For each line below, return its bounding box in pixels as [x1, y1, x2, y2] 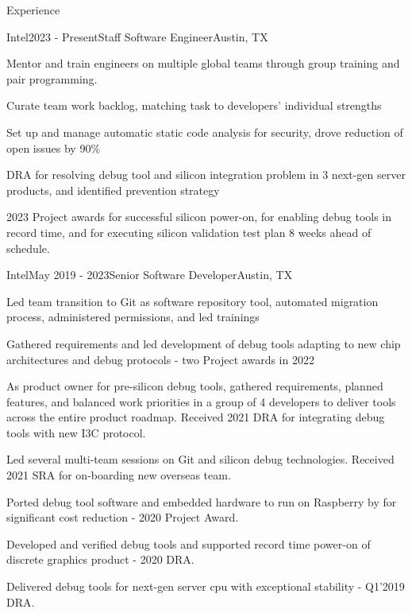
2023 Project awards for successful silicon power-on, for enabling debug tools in [6, 208, 392, 225]
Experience [6, 2, 60, 17]
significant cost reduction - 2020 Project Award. [6, 509, 239, 526]
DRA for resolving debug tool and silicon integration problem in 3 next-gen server [6, 166, 406, 183]
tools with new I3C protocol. [6, 424, 146, 440]
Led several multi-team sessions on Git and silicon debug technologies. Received [6, 451, 395, 468]
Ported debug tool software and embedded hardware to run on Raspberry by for [6, 493, 397, 510]
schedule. [6, 239, 50, 256]
